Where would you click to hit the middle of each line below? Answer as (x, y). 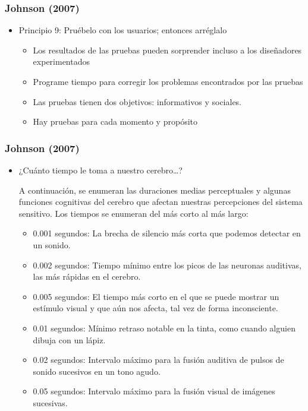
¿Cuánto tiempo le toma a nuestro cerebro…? (100, 170)
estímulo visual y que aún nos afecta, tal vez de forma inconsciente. (155, 308)
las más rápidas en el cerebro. (87, 276)
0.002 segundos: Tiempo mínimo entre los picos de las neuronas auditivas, (167, 265)
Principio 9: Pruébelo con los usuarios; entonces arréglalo (123, 30)
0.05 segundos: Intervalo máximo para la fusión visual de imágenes (154, 391)
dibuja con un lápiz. (69, 339)
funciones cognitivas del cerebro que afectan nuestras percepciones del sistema (161, 202)
